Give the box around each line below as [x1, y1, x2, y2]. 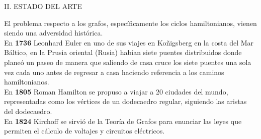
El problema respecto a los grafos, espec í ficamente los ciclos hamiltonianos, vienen [4, 17, 257, 28]
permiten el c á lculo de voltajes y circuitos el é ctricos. [4, 125, 165, 136]
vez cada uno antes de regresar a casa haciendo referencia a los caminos [4, 66, 224, 77]
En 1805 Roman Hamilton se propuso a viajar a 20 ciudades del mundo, [4, 86, 228, 96]
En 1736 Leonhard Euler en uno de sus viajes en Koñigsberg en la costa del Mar [4, 37, 254, 47]
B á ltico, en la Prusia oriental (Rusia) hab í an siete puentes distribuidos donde [4, 47, 242, 57]
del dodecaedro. [4, 105, 52, 116]
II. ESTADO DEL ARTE [4, 1, 82, 11]
